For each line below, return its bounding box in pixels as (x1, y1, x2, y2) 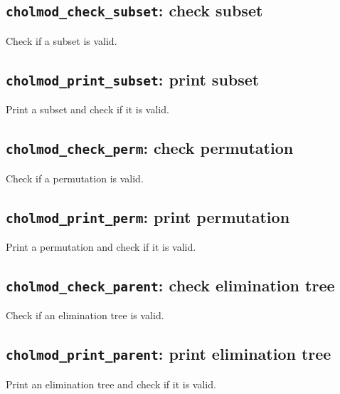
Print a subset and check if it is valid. (6, 102, 169, 117)
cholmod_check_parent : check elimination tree (6, 274, 335, 296)
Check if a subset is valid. (6, 33, 117, 48)
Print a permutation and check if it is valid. (6, 239, 196, 254)
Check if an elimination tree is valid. (6, 308, 164, 323)
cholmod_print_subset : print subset (6, 68, 260, 90)
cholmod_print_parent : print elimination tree (6, 343, 331, 365)
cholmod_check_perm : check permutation (6, 137, 294, 159)
